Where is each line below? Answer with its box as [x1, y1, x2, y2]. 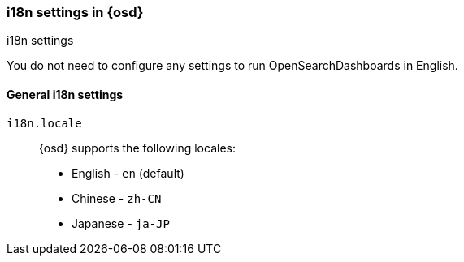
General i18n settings [7, 87, 124, 101]
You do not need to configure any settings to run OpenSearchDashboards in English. [7, 58, 458, 73]
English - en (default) [72, 165, 184, 180]
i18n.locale [7, 116, 82, 130]
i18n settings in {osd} [7, 4, 144, 20]
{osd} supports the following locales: [39, 140, 236, 155]
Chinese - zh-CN [72, 191, 162, 205]
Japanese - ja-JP [72, 216, 170, 230]
